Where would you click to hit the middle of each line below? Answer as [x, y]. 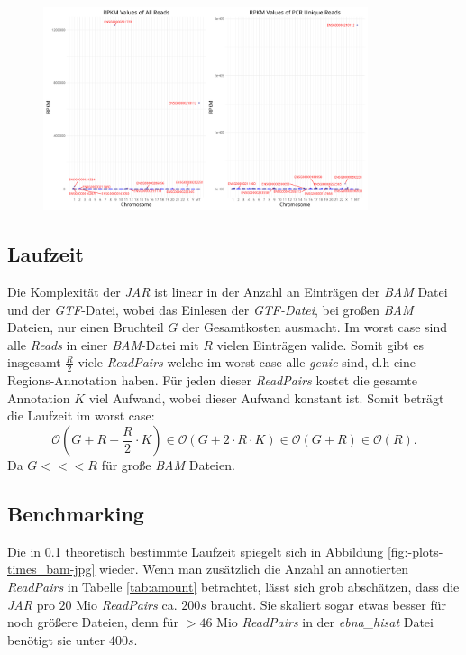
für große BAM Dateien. [168, 465]
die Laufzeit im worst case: [81, 415]
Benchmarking [76, 513]
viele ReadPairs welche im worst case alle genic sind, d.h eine [247, 362]
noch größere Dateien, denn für [93, 622]
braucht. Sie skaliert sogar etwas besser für [328, 604]
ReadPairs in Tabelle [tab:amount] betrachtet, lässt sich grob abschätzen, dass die [233, 586]
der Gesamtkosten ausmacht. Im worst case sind [315, 327]
